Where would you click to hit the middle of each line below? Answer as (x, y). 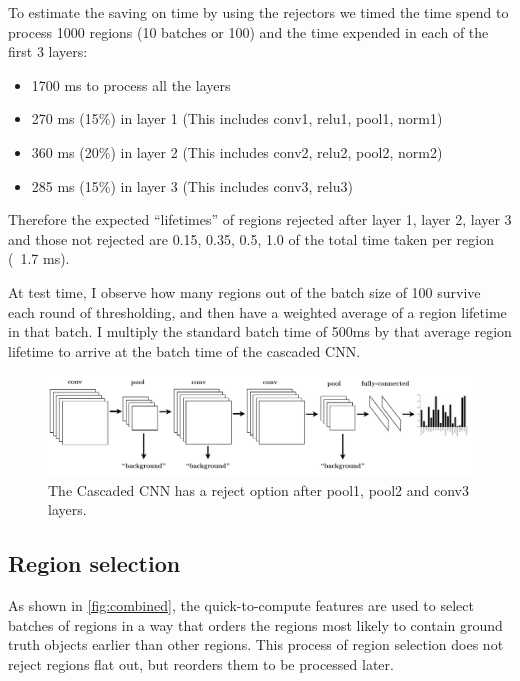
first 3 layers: (48, 51)
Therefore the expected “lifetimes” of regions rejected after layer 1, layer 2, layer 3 (260, 219)
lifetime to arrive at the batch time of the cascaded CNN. (184, 350)
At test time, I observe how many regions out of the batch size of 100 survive (244, 291)
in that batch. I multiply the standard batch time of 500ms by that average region (260, 331)
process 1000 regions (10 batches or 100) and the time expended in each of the (248, 31)
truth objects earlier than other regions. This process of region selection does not (256, 644)
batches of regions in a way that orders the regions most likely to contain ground (255, 624)
